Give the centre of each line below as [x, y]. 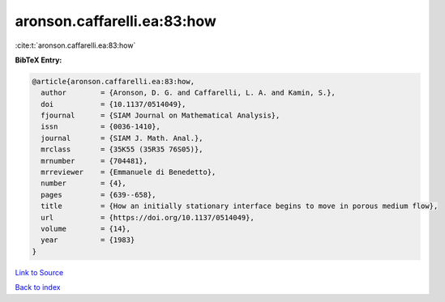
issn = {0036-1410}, [101, 127]
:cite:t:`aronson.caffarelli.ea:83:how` [75, 45]
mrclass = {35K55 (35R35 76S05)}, [122, 149]
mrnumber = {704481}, [94, 161]
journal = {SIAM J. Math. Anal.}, [122, 138]
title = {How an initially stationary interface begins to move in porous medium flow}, [240, 206]
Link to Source [39, 272]
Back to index [38, 287]
